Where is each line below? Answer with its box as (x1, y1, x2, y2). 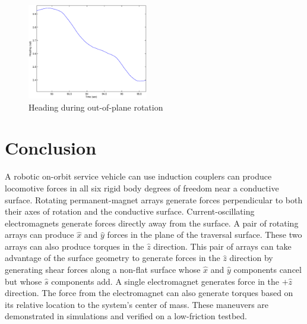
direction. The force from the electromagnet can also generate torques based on (5, 287, 293, 299)
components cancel (233, 263, 302, 276)
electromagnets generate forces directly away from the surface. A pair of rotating (5, 216, 299, 229)
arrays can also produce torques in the (5, 240, 144, 252)
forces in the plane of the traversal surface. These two (107, 228, 302, 241)
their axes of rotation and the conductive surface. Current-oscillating (5, 205, 255, 218)
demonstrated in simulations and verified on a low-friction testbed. (5, 310, 248, 322)
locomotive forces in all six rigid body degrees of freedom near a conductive (5, 181, 279, 194)
